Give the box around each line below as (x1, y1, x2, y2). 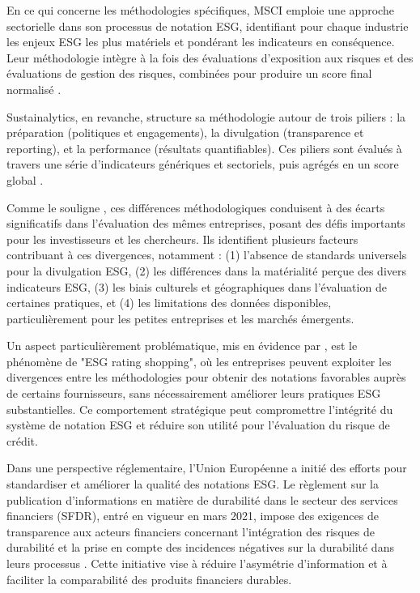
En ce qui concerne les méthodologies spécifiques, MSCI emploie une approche (6, 2, 394, 18)
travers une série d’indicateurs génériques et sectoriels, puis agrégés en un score (6, 156, 399, 173)
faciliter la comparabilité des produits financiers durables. (6, 570, 292, 587)
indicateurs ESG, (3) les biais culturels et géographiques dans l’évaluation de (6, 278, 387, 295)
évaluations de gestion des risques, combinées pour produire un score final (6, 65, 372, 82)
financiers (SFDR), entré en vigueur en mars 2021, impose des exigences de (6, 507, 379, 524)
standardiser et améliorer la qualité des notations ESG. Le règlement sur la (6, 476, 379, 493)
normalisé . (6, 80, 62, 97)
